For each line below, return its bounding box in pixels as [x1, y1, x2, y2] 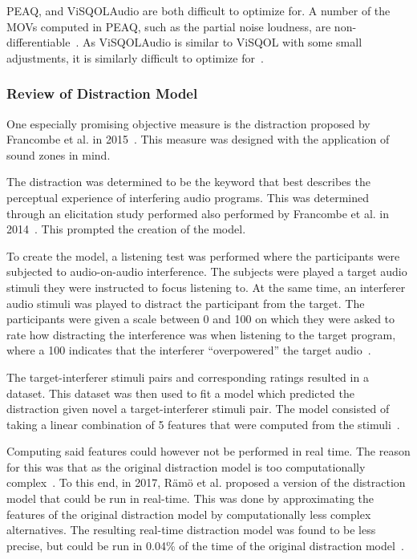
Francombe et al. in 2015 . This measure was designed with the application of [6, 131, 390, 148]
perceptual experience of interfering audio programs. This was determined [6, 188, 370, 205]
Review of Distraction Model [6, 83, 198, 103]
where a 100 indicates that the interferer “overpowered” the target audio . [6, 342, 371, 358]
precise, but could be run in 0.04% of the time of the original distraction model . [6, 537, 404, 553]
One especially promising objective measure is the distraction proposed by [6, 115, 370, 132]
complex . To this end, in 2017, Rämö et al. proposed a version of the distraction [6, 474, 406, 491]
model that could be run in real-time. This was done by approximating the [6, 490, 374, 507]
